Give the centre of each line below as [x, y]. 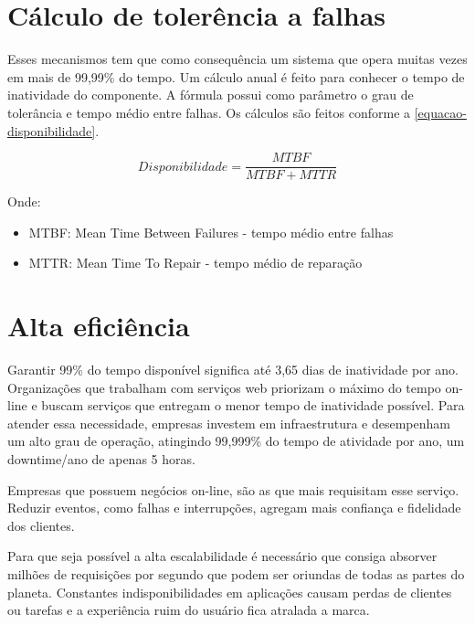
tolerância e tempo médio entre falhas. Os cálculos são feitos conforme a [209, 112]
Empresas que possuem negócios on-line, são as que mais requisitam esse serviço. [233, 489]
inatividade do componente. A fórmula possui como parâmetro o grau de [211, 95]
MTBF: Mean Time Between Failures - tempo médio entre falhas [211, 232]
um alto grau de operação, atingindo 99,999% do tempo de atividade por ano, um [236, 441]
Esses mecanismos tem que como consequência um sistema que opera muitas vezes [237, 59]
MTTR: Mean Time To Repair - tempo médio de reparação [195, 263]
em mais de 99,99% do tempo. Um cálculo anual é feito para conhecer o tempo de [236, 76]
